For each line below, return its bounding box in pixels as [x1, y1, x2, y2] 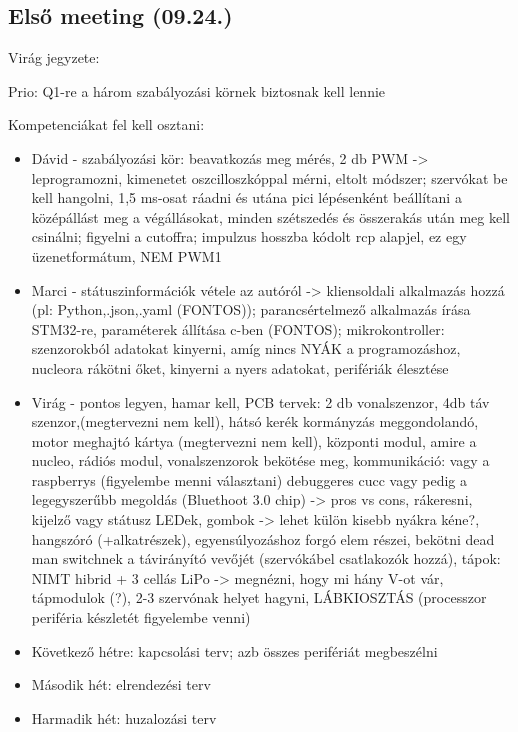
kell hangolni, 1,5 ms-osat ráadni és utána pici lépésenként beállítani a [31, 187, 462, 208]
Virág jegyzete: [8, 47, 100, 68]
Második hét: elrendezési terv [31, 674, 211, 695]
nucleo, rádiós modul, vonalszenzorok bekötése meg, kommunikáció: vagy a [31, 450, 490, 471]
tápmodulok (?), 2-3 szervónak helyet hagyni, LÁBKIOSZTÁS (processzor [31, 587, 487, 608]
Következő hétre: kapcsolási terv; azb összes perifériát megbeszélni [31, 640, 438, 661]
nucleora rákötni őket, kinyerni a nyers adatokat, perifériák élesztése [31, 357, 449, 378]
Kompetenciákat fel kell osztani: [8, 114, 205, 135]
